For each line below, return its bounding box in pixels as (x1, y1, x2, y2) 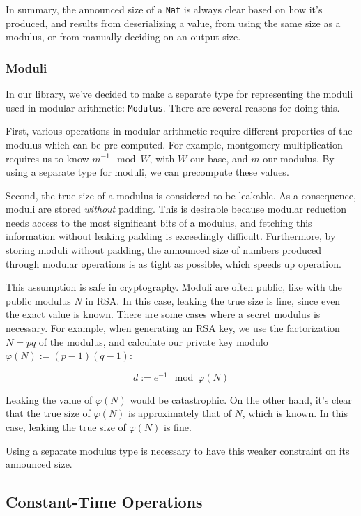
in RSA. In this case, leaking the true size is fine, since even (85, 293, 341, 308)
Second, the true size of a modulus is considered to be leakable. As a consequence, (6, 188, 356, 202)
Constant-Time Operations (6, 491, 203, 513)
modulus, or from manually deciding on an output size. (6, 29, 241, 44)
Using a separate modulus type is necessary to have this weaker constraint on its (6, 443, 350, 457)
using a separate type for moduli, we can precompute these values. (6, 165, 289, 179)
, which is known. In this (242, 406, 348, 420)
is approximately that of (128, 406, 231, 420)
